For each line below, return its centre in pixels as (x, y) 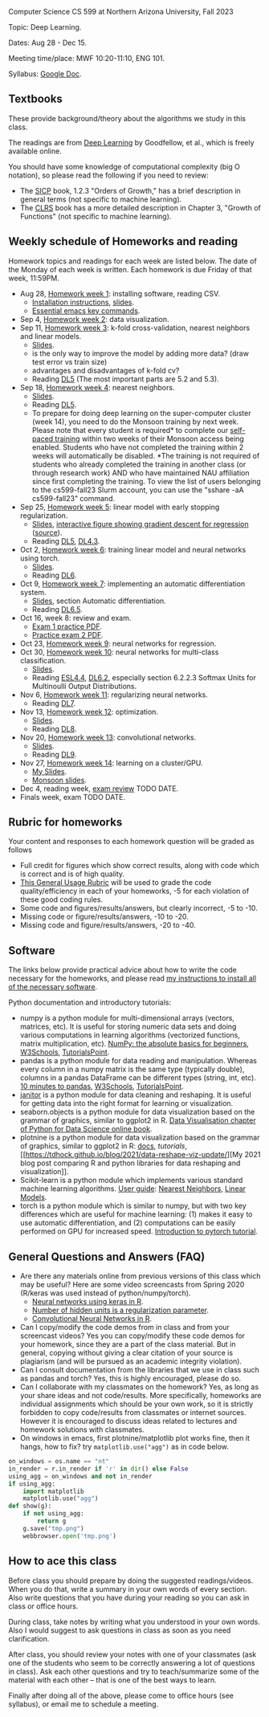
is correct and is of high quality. (72, 874)
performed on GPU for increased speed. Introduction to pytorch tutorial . (139, 1231)
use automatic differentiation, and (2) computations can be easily (128, 1223)
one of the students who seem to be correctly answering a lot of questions (132, 1662)
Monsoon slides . (59, 780)
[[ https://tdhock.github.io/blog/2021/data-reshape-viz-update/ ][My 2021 (140, 1155)
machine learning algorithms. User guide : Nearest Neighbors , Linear (133, 1189)
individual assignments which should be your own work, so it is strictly (137, 1404)
